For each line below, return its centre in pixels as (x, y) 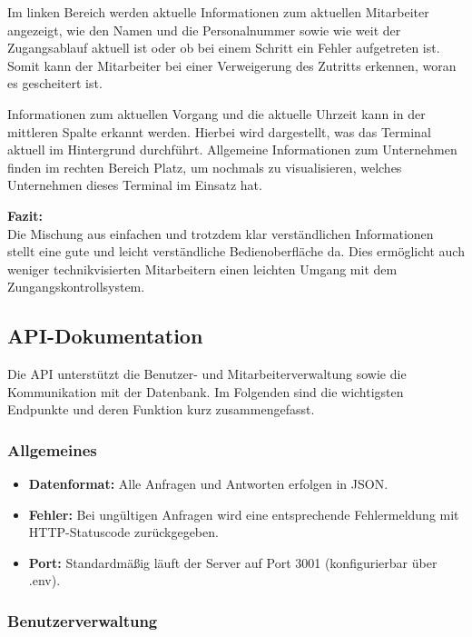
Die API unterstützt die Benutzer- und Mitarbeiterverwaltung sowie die (207, 374)
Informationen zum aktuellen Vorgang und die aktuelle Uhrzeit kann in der (216, 113)
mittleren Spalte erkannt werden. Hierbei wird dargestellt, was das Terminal (219, 131)
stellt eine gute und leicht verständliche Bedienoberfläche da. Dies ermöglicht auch (236, 251)
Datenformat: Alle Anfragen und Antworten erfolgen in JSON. (208, 484)
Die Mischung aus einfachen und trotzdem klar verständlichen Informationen (221, 233)
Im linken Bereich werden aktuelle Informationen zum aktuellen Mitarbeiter (218, 12)
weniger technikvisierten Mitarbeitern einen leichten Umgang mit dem (202, 269)
